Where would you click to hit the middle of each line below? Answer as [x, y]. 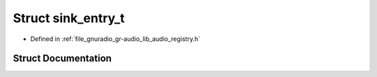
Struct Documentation [62, 59]
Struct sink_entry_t [69, 18]
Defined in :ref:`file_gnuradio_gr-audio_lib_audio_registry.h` [115, 39]
